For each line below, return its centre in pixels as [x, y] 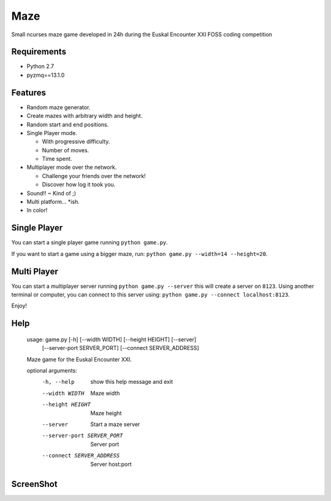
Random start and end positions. [68, 124]
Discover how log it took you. [79, 185]
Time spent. [57, 159]
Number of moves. [66, 150]
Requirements [39, 52]
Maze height [106, 413]
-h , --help [58, 382]
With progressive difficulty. [76, 142]
